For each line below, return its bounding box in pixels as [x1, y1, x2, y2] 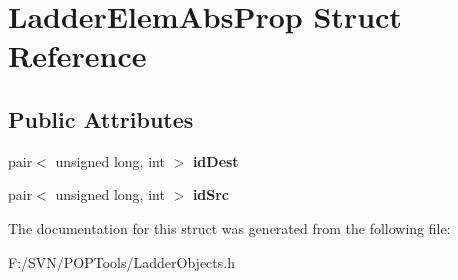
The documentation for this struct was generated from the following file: [8, 217, 451, 238]
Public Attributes [8, 103, 194, 134]
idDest [192, 150, 239, 171]
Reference [8, 35, 147, 76]
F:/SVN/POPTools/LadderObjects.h [8, 251, 235, 272]
